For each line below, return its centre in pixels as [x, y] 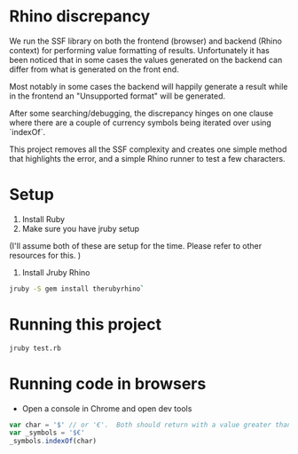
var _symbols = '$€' [47, 433]
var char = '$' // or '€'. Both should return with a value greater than [150, 425]
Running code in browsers [108, 383]
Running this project [86, 324]
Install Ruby [43, 219]
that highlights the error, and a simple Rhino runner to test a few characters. [147, 158]
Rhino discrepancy [80, 16]
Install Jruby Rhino [56, 272]
